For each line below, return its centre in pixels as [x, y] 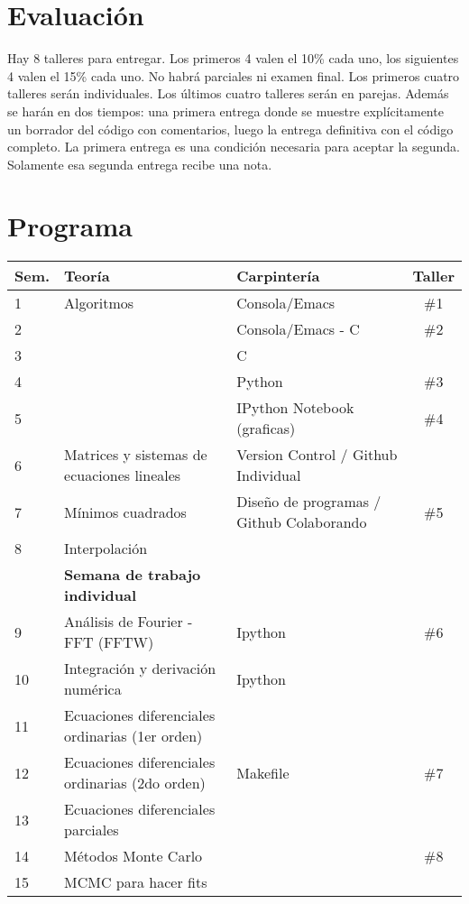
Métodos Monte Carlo [133, 856]
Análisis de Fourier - [129, 622]
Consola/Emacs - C [298, 329]
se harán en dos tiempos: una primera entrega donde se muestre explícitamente [225, 111]
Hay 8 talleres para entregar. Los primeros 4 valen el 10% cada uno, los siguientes [233, 58]
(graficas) [266, 429]
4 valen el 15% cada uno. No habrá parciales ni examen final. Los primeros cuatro [234, 75]
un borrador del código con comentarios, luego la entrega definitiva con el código [230, 129]
